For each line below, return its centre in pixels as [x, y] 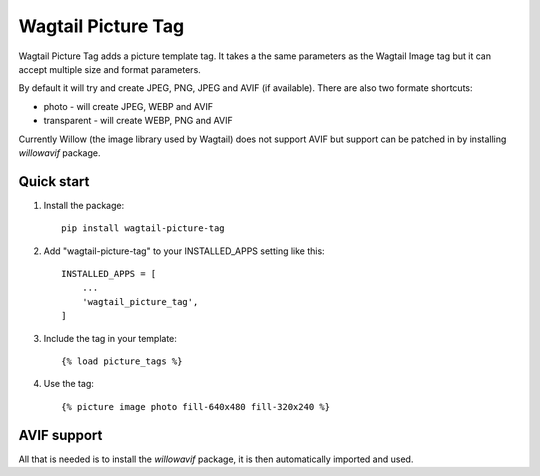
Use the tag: [68, 384]
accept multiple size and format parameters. [110, 69]
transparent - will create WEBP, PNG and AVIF [138, 121]
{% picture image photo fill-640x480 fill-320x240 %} [195, 406]
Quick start [54, 181]
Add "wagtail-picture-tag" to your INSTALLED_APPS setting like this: [184, 251]
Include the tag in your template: [110, 338]
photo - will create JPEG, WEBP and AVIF [128, 106]
